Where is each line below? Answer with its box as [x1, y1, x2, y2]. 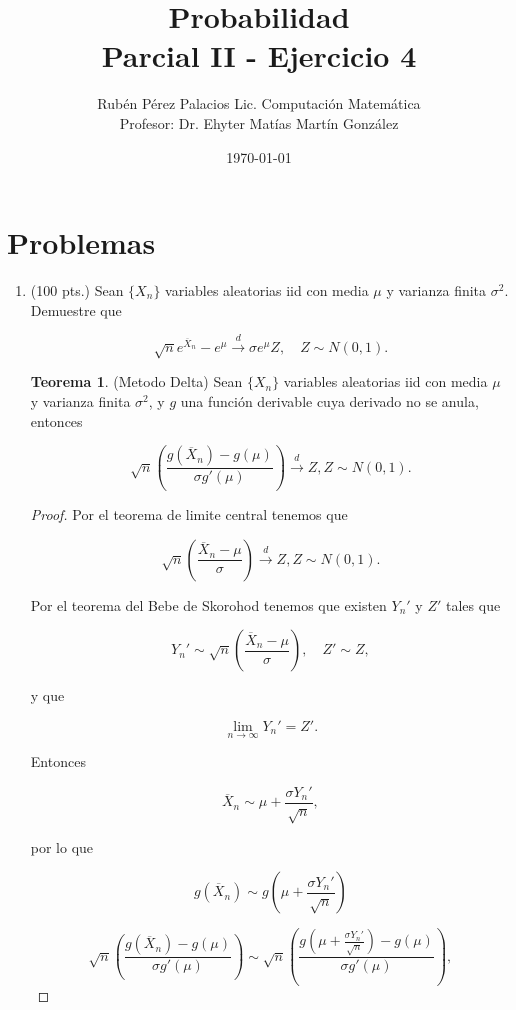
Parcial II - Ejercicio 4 [101, 35, 417, 76]
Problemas [7, 222, 156, 263]
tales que [446, 594, 501, 615]
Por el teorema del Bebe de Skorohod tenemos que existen [30, 594, 387, 615]
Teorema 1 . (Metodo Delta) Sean [30, 371, 243, 392]
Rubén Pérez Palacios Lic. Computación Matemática [97, 93, 421, 114]
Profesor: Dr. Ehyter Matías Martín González [119, 112, 399, 133]
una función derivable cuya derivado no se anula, [180, 391, 479, 411]
